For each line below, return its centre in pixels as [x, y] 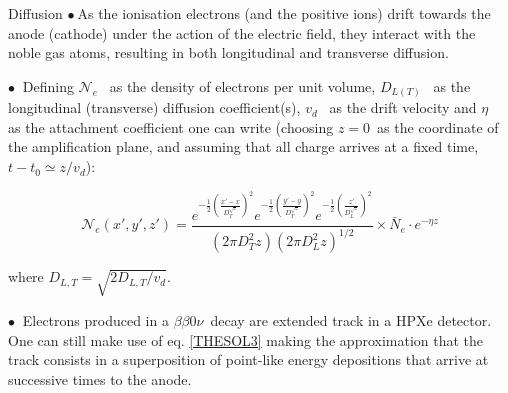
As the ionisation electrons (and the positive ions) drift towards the [284, 13]
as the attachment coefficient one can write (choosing [171, 126]
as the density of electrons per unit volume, [242, 85]
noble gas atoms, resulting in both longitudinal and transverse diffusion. [228, 52]
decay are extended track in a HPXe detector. [351, 319]
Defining [48, 85]
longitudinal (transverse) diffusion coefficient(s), [154, 107]
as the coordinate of [438, 126]
